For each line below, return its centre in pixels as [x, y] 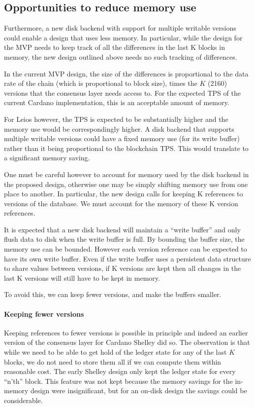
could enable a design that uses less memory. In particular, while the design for [123, 37]
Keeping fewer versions [44, 314]
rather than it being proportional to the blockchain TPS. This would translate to [126, 148]
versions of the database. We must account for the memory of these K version [121, 203]
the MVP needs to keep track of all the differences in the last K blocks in [114, 47]
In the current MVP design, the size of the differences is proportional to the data [126, 73]
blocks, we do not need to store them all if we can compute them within [113, 361]
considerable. [23, 400]
